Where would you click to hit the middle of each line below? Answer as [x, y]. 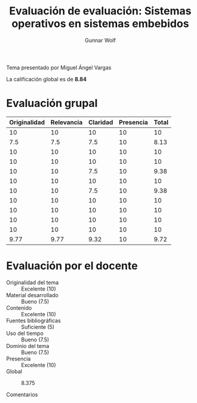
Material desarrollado [32, 295]
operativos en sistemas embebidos [100, 24]
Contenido [19, 308]
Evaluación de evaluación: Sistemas [100, 11]
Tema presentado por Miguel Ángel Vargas [59, 68]
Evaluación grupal [52, 103]
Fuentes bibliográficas [33, 320]
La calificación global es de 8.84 [47, 79]
